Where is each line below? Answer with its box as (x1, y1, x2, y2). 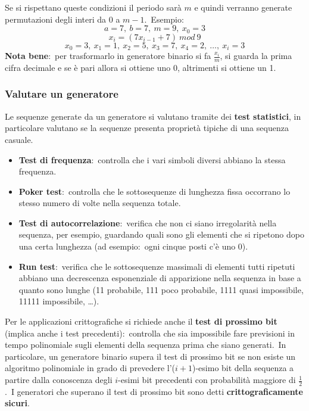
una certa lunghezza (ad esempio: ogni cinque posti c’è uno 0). (18, 240, 248, 253)
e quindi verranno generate (194, 1, 292, 13)
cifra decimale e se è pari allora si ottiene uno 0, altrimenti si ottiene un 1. (5, 61, 276, 73)
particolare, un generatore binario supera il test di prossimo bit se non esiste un (5, 350, 296, 362)
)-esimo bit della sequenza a (192, 362, 294, 374)
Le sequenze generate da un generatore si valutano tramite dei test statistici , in (5, 110, 301, 122)
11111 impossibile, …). (18, 295, 99, 307)
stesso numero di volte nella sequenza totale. (18, 197, 181, 209)
